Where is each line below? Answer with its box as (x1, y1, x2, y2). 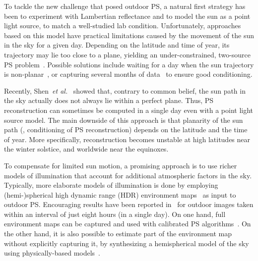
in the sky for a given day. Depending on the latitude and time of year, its (4, 40, 230, 50)
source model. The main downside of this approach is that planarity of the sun (4, 114, 243, 125)
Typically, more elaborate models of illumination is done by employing (4, 180, 218, 190)
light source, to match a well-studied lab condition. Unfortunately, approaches (4, 20, 241, 31)
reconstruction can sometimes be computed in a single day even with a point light (4, 104, 254, 115)
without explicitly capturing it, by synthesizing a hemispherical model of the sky (4, 238, 249, 248)
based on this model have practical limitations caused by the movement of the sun (4, 30, 254, 40)
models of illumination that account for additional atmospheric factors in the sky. (4, 170, 252, 180)
